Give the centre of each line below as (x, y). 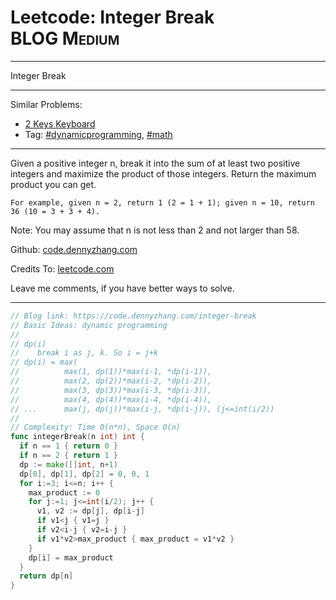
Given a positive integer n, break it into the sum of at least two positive (155, 163)
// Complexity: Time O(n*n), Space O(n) (96, 427)
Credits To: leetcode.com (62, 268)
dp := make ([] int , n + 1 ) (68, 464)
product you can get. (53, 184)
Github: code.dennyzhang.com (74, 249)
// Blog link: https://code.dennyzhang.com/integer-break (133, 316)
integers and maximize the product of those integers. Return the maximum (163, 173)
